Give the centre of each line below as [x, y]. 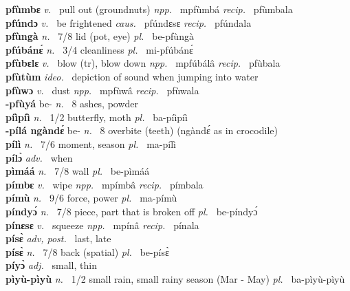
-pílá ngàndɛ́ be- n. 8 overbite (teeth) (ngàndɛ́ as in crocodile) [142, 130]
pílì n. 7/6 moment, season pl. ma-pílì [91, 143]
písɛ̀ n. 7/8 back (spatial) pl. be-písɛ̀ [87, 251]
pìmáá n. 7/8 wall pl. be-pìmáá [78, 171]
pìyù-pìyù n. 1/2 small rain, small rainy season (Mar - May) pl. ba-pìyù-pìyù [175, 278]
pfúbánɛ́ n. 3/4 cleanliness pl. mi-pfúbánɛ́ [99, 49]
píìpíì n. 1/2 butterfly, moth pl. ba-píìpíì [97, 117]
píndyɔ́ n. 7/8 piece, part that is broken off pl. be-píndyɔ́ [132, 211]
